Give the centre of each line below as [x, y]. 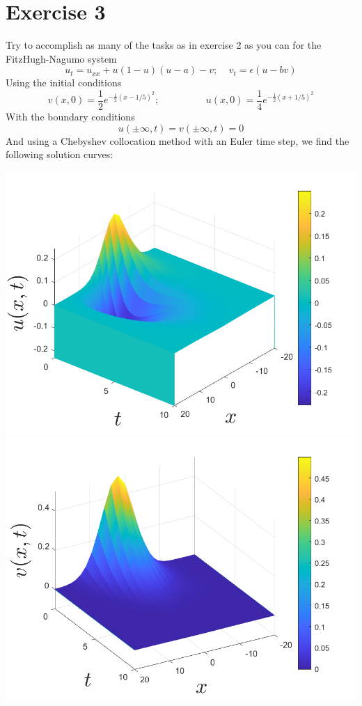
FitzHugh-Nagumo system [61, 58]
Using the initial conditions [64, 83]
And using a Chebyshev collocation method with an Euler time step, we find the [178, 140]
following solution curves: [60, 154]
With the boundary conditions [70, 116]
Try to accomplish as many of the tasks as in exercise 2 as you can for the [164, 45]
